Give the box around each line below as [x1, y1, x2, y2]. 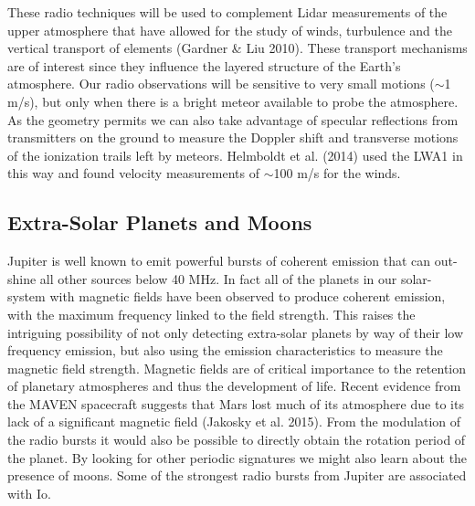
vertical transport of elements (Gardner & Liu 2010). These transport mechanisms [7, 38, 468, 58]
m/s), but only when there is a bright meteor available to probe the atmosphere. [7, 91, 459, 111]
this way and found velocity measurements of [7, 163, 259, 183]
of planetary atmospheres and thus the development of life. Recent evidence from [7, 376, 461, 395]
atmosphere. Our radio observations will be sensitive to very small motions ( [7, 74, 435, 93]
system [7, 287, 46, 306]
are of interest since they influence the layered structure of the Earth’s [7, 56, 401, 75]
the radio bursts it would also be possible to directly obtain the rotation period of [7, 430, 466, 449]
